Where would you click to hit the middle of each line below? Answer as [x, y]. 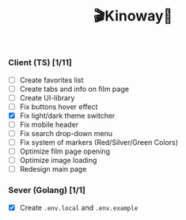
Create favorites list [51, 80]
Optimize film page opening [65, 151]
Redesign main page [53, 169]
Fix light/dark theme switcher [67, 116]
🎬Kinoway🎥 [133, 16]
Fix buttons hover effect [59, 106]
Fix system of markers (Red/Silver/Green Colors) [99, 142]
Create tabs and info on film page [74, 89]
